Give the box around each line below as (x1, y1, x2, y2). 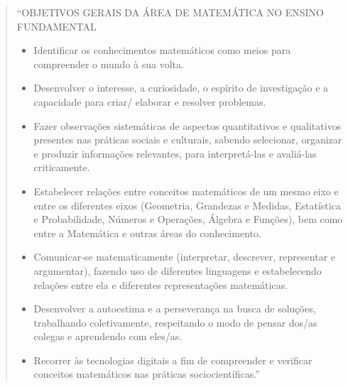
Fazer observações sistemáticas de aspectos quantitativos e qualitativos (33, 118, 342, 133)
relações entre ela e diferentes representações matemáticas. (33, 277, 288, 292)
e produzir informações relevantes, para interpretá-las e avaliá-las (33, 146, 317, 160)
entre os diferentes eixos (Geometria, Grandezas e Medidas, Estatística (33, 197, 341, 212)
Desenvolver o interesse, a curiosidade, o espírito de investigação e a (33, 80, 329, 95)
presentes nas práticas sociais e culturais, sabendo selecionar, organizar (33, 132, 342, 147)
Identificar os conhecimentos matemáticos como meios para (33, 43, 291, 58)
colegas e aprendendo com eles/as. (33, 329, 183, 344)
